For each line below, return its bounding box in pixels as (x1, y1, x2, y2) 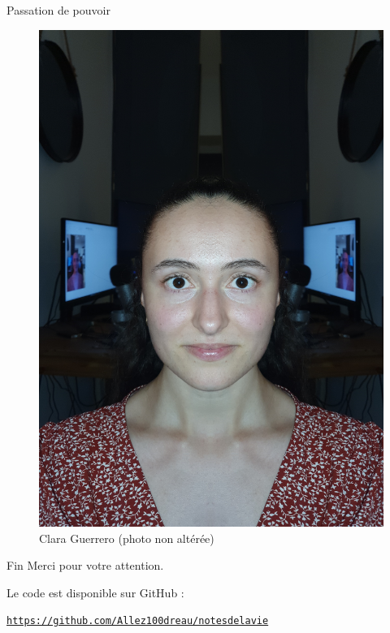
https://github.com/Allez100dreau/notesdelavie (6, 615, 269, 627)
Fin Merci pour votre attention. (6, 557, 164, 574)
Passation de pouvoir (6, 2, 110, 18)
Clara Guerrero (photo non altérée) (39, 529, 214, 546)
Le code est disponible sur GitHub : (6, 583, 184, 601)
